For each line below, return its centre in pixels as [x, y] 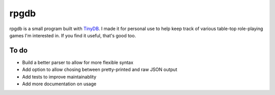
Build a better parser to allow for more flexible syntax [78, 62]
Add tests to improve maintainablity [59, 77]
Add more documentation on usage [59, 84]
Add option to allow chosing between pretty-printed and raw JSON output [100, 69]
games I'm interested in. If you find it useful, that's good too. [73, 35]
